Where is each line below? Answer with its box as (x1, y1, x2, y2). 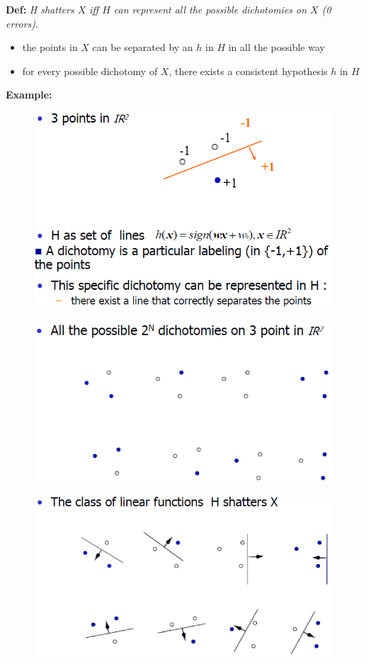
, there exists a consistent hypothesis (168, 63, 328, 78)
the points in (22, 40, 78, 55)
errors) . (6, 16, 38, 30)
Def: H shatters (6, 2, 74, 16)
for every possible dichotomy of (22, 63, 158, 78)
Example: (6, 87, 52, 102)
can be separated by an (92, 40, 193, 55)
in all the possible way (228, 40, 325, 55)
